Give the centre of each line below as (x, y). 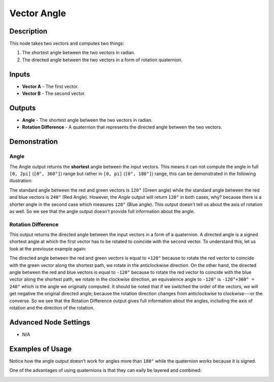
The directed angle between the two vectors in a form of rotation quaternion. (102, 60)
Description (28, 31)
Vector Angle (38, 13)
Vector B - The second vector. (54, 93)
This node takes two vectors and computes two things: (67, 44)
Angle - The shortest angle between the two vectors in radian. (87, 120)
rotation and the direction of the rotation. (52, 307)
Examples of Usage (41, 349)
